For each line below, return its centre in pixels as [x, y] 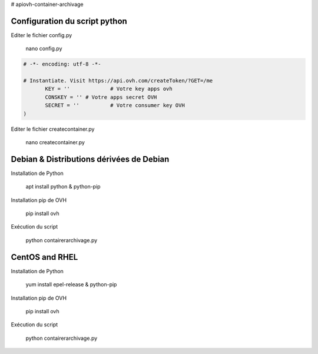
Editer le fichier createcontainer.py [53, 129]
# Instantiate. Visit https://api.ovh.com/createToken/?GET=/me [118, 81]
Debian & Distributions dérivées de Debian [90, 159]
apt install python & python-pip [63, 187]
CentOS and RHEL [44, 257]
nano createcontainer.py [55, 142]
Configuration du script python [69, 21]
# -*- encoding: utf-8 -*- [62, 64]
